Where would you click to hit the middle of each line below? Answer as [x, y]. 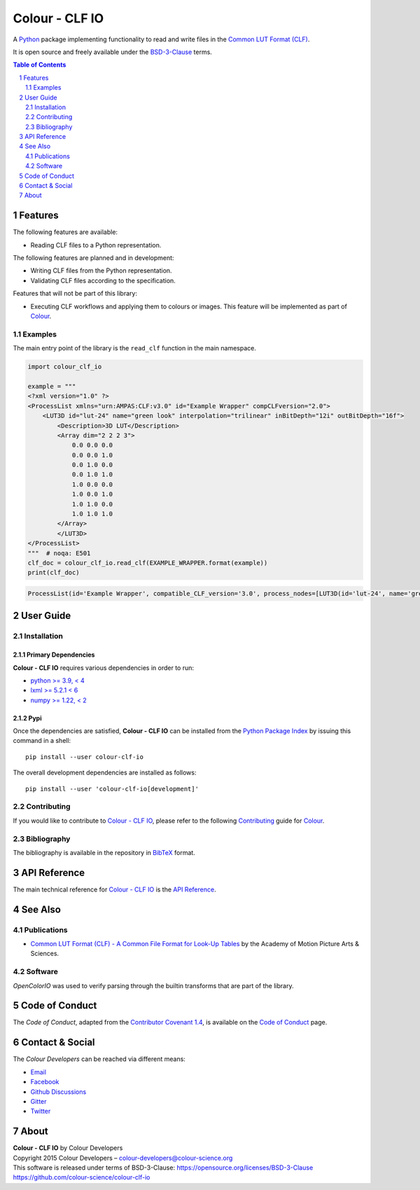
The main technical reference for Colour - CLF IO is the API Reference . [114, 889]
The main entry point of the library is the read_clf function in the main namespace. [135, 348]
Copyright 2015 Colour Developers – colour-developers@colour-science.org [123, 1158]
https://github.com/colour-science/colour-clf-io [82, 1177]
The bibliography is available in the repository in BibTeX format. [104, 852]
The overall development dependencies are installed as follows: [105, 773]
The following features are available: [65, 232]
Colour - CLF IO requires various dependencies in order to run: [104, 668]
